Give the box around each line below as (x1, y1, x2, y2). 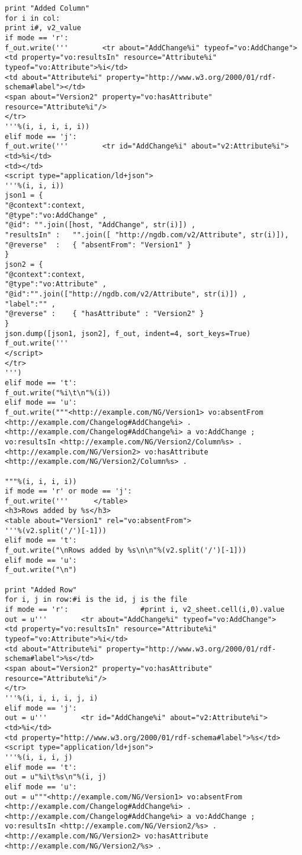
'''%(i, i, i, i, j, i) (5, 693, 98, 702)
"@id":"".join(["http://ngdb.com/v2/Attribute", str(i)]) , (5, 290, 247, 299)
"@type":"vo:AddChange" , (5, 211, 107, 220)
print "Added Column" (5, 4, 90, 12)
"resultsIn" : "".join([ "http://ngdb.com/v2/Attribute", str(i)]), (5, 231, 289, 240)
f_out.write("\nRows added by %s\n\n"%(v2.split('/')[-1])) (5, 546, 247, 555)
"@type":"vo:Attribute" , (5, 280, 107, 289)
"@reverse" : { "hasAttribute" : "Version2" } (5, 309, 204, 318)
